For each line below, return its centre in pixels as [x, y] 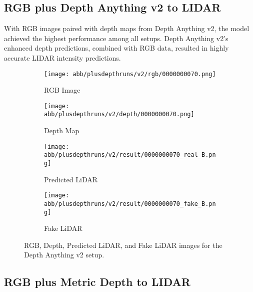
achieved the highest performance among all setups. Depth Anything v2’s [116, 38]
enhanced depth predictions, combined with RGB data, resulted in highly [116, 48]
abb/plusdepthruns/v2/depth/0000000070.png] [119, 114]
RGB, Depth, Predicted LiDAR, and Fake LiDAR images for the [123, 245]
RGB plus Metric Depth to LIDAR [97, 282]
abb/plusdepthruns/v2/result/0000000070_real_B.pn [130, 155]
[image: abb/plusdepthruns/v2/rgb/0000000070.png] [130, 74]
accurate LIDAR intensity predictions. [62, 57]
